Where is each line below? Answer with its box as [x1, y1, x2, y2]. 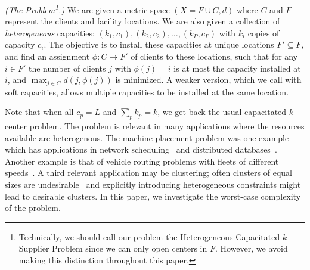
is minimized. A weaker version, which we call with [115, 73, 302, 86]
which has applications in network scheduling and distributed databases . [5, 143, 277, 156]
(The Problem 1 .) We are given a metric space [5, 2, 170, 15]
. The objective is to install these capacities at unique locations [44, 38, 274, 51]
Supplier [18, 242, 49, 255]
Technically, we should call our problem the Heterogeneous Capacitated [18, 230, 280, 243]
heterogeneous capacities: [5, 26, 95, 39]
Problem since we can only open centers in [52, 242, 207, 255]
